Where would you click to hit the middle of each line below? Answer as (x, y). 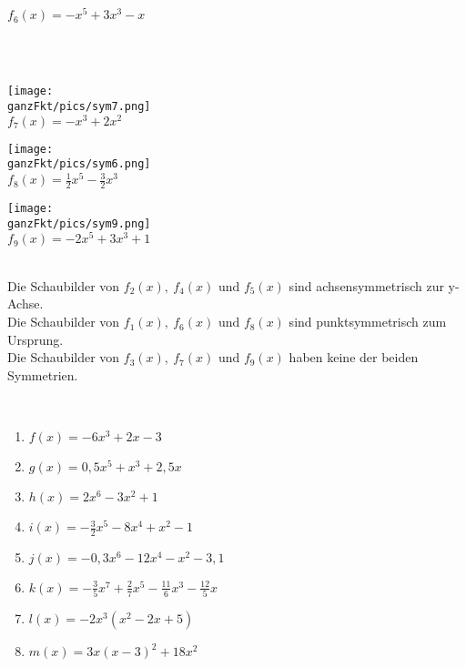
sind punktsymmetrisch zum (368, 322)
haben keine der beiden (354, 357)
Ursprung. (35, 339)
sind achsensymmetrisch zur (366, 285)
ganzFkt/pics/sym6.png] (79, 164)
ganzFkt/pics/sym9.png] (79, 223)
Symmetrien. (43, 374)
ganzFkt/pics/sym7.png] (79, 106)
